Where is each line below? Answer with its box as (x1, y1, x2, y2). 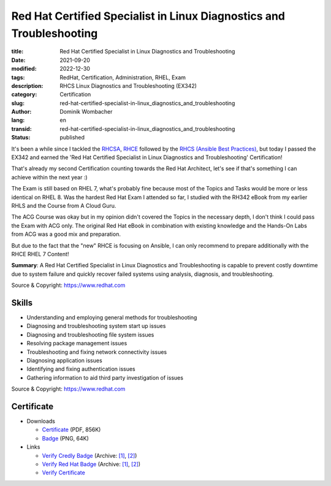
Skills (11, 297, 33, 308)
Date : (11, 56, 26, 64)
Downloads (26, 418, 55, 425)
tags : (11, 74, 25, 81)
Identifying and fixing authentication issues (26, 366, 135, 373)
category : (11, 91, 37, 98)
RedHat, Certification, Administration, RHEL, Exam (59, 74, 186, 81)
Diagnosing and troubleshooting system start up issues (26, 323, 166, 330)
